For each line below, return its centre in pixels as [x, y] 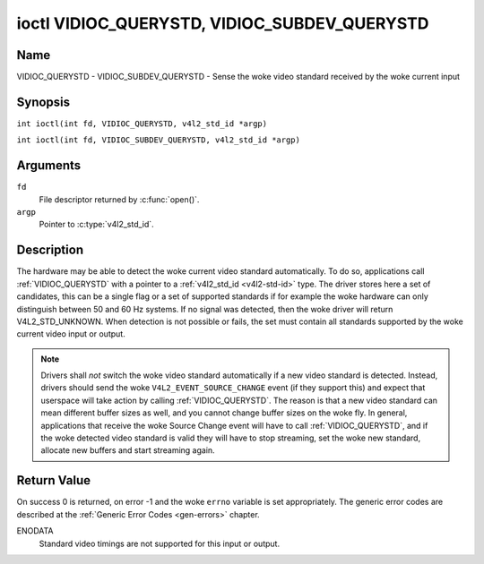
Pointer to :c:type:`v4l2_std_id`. [96, 225]
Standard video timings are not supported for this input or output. [160, 543]
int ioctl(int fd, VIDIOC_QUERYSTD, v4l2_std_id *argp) [142, 124]
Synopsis [43, 102]
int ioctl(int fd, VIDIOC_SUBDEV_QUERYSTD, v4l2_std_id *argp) [158, 140]
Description [50, 250]
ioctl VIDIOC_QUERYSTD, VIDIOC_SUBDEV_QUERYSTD [223, 23]
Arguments [49, 166]
